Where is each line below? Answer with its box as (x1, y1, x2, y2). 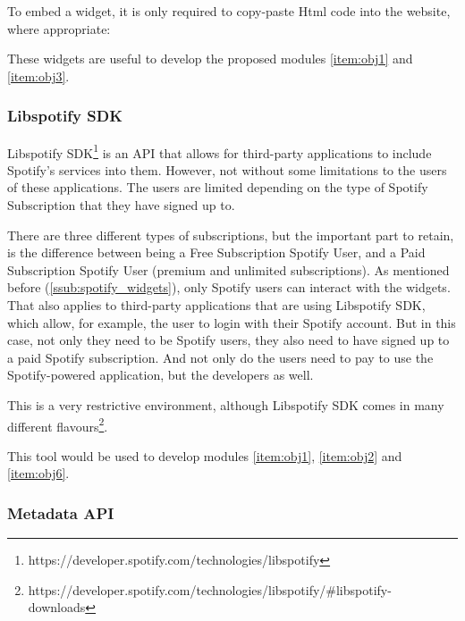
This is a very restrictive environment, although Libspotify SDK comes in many (7, 395, 444, 414)
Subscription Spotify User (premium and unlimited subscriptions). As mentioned (7, 260, 450, 279)
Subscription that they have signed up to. (7, 196, 235, 214)
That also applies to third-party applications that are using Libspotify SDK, (7, 296, 426, 314)
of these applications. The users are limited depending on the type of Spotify (7, 178, 428, 197)
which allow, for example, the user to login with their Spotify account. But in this (7, 313, 456, 331)
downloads (28, 598, 86, 617)
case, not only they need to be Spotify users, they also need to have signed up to (7, 331, 450, 349)
